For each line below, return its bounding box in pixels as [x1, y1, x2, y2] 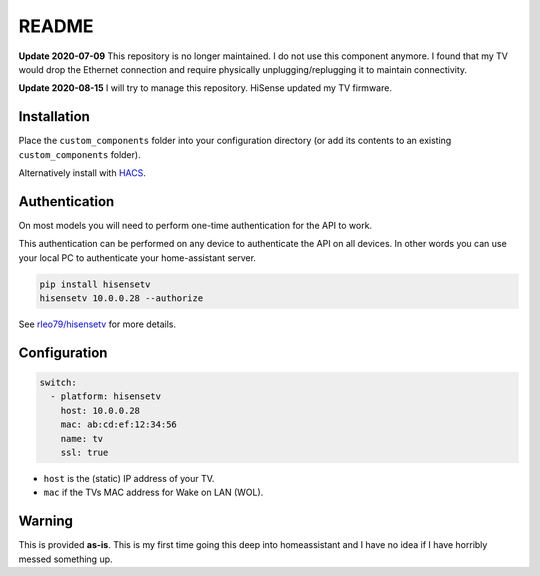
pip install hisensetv [39, 278, 151, 290]
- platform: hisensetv [50, 391, 162, 402]
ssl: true [60, 447, 109, 459]
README [18, 15, 94, 37]
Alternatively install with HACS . [18, 167, 147, 179]
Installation [18, 108, 90, 125]
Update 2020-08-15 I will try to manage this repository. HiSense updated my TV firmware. [18, 82, 392, 94]
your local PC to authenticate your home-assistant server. [18, 251, 257, 264]
